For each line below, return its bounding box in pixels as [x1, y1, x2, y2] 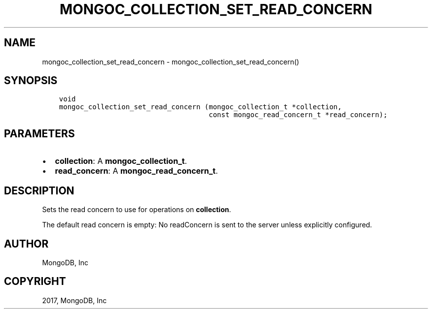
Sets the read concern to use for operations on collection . [42, 205, 231, 214]
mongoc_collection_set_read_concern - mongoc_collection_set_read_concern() [42, 57, 299, 66]
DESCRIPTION [4, 184, 74, 197]
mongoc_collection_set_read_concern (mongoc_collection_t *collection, [59, 103, 342, 111]
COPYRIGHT [4, 275, 66, 288]
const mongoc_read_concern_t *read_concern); [209, 111, 388, 119]
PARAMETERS [4, 127, 75, 140]
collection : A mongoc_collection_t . [55, 156, 187, 166]
